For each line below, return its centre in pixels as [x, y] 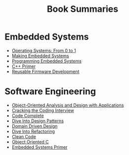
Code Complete [28, 116]
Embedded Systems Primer [40, 147]
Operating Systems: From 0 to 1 [44, 50]
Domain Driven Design [35, 126]
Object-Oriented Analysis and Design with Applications [68, 105]
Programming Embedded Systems [47, 61]
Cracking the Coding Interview [43, 110]
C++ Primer [23, 66]
